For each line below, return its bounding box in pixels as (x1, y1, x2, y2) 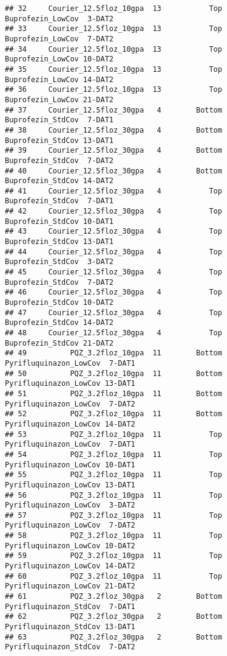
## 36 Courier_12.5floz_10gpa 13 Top (5, 85, 222, 94)
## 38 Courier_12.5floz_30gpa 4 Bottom (5, 125, 222, 134)
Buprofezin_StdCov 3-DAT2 (5, 257, 113, 267)
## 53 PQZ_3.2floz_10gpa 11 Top (5, 430, 222, 439)
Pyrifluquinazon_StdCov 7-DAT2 (5, 643, 135, 652)
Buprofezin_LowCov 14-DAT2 (5, 75, 113, 84)
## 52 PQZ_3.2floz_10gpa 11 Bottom (5, 410, 222, 419)
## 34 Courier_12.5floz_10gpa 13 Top (5, 44, 222, 54)
